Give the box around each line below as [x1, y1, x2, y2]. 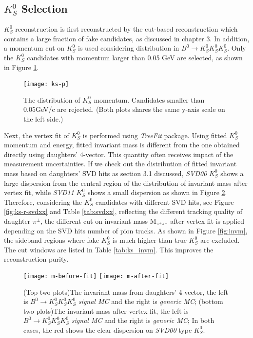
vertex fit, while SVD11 [4, 187, 74, 197]
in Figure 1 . [4, 62, 39, 72]
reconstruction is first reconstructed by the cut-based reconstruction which [15, 24, 238, 34]
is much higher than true [113, 235, 187, 245]
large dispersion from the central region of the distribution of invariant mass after [4, 178, 248, 188]
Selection [21, 1, 68, 16]
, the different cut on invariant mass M [40, 215, 156, 226]
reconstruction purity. [4, 254, 69, 264]
